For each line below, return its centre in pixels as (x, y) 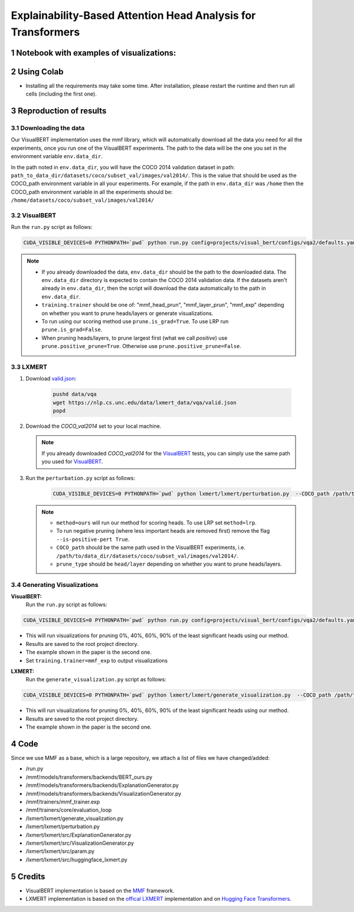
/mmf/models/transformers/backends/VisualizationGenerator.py (104, 793)
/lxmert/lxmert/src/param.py (60, 851)
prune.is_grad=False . (72, 330)
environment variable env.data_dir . (57, 156)
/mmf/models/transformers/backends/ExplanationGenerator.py (102, 785)
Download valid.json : (51, 379)
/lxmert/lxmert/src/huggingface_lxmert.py (77, 859)
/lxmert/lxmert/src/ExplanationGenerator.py (78, 835)
